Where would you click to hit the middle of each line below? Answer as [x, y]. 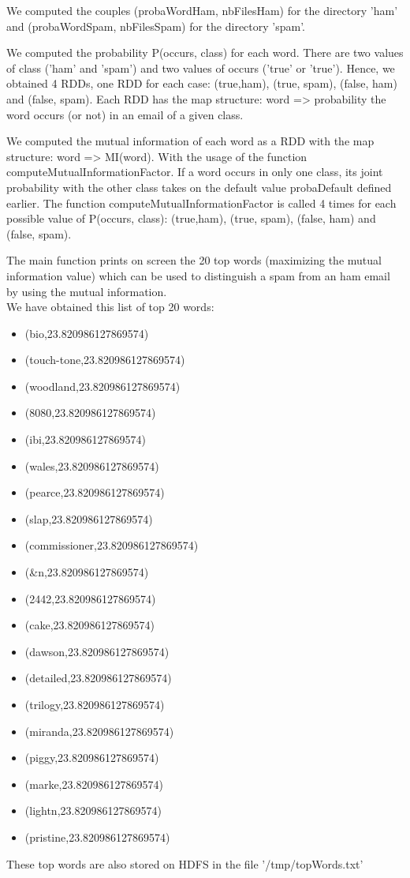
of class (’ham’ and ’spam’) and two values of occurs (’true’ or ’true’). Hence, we [201, 68]
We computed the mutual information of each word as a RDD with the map [190, 141]
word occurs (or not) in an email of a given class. [125, 114]
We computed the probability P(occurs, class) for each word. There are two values [205, 53]
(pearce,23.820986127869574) [95, 492]
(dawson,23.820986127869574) [97, 651]
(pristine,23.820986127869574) [97, 837]
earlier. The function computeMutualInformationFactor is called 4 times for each [201, 203]
